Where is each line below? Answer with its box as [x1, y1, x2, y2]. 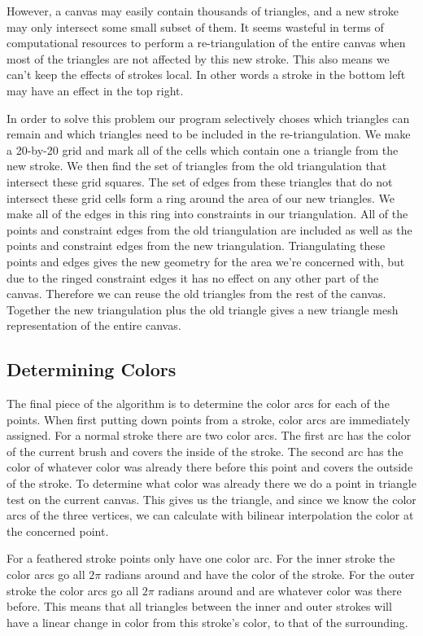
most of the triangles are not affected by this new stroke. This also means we [7, 50, 390, 67]
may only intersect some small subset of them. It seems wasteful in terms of [7, 18, 384, 35]
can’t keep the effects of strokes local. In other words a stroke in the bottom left [7, 66, 406, 83]
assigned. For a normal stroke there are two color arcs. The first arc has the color [7, 427, 412, 444]
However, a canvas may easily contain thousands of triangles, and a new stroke [7, 2, 399, 19]
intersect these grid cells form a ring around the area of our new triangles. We [7, 189, 395, 206]
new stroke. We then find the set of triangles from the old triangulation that [7, 157, 387, 174]
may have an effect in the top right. [7, 81, 184, 99]
